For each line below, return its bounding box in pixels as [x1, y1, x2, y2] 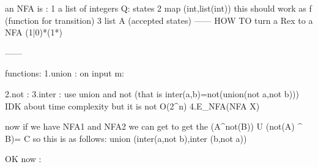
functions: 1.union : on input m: [5, 67, 124, 80]
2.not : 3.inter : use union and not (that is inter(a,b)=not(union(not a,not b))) [5, 87, 299, 100]
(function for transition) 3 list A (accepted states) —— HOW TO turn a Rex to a [5, 13, 313, 26]
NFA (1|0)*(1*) [5, 26, 62, 39]
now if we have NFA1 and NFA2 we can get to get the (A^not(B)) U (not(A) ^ [5, 120, 303, 133]
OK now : [5, 152, 42, 165]
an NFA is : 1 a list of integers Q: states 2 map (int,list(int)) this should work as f [5, 2, 312, 14]
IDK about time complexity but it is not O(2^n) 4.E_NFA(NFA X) [5, 99, 260, 112]
